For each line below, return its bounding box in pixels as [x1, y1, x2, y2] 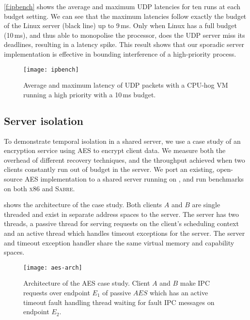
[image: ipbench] [23, 66, 79, 73]
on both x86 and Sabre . [4, 183, 75, 193]
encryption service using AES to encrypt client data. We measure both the [4, 145, 226, 155]
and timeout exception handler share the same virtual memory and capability [4, 237, 234, 247]
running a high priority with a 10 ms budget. [23, 89, 156, 99]
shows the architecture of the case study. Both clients [4, 199, 162, 210]
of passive [102, 287, 131, 297]
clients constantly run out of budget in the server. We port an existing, [4, 164, 215, 174]
